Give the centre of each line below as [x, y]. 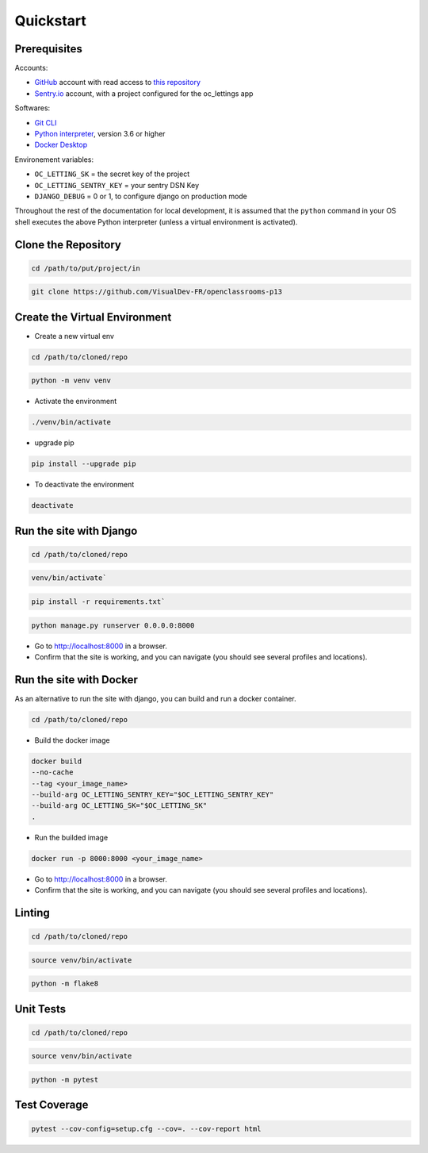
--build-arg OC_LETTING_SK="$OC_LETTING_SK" [119, 806]
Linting [32, 913]
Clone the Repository [68, 245]
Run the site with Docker [76, 680]
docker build [57, 761]
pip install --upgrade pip [84, 464]
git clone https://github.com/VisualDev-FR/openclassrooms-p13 [157, 292]
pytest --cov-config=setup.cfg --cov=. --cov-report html [146, 1128]
